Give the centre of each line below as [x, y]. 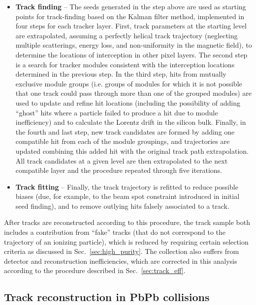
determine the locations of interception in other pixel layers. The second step [131, 54]
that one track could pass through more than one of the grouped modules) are [133, 93]
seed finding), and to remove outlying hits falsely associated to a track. [122, 206]
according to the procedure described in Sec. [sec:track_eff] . [95, 270]
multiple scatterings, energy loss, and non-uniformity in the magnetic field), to [134, 45]
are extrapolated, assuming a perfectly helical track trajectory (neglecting [127, 35]
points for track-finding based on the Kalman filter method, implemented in [130, 16]
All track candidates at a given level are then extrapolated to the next [122, 160]
